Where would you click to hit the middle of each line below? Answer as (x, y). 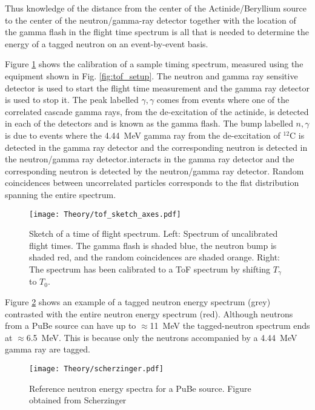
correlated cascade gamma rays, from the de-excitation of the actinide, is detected (157, 111)
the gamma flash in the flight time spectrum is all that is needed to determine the (157, 32)
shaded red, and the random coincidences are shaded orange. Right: (154, 257)
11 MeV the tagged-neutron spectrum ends (230, 326)
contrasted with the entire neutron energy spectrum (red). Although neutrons (149, 313)
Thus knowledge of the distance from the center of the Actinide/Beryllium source (156, 8)
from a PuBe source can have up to (71, 326)
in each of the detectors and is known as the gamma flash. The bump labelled (149, 123)
